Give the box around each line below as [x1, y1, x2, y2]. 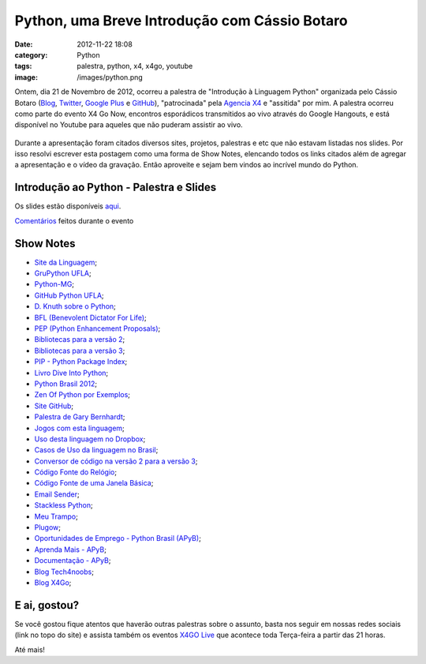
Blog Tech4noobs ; [34, 567, 95, 576]
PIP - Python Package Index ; [34, 357, 128, 366]
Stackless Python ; [34, 501, 94, 510]
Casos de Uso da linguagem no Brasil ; [34, 445, 159, 455]
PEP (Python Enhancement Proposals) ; [34, 324, 161, 333]
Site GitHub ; [34, 401, 74, 411]
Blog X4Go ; [34, 577, 72, 587]
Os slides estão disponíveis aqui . [14, 201, 121, 211]
